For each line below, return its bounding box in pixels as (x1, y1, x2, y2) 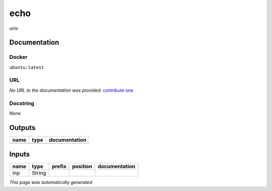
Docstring (9, 100, 35, 107)
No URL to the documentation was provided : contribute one (9, 87, 133, 93)
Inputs (9, 150, 30, 159)
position (72, 163, 93, 170)
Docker (9, 53, 28, 60)
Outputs (9, 123, 36, 132)
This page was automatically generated (9, 179, 93, 185)
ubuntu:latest (9, 65, 44, 70)
